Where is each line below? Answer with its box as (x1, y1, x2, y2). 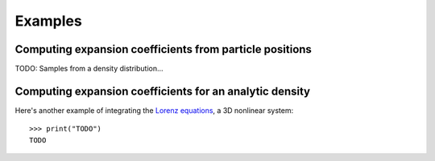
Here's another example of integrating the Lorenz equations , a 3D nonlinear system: (14, 105, 294, 115)
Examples (14, 12, 82, 30)
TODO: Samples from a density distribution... (14, 64, 164, 74)
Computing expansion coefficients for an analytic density (14, 84, 310, 98)
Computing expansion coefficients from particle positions (14, 42, 312, 56)
